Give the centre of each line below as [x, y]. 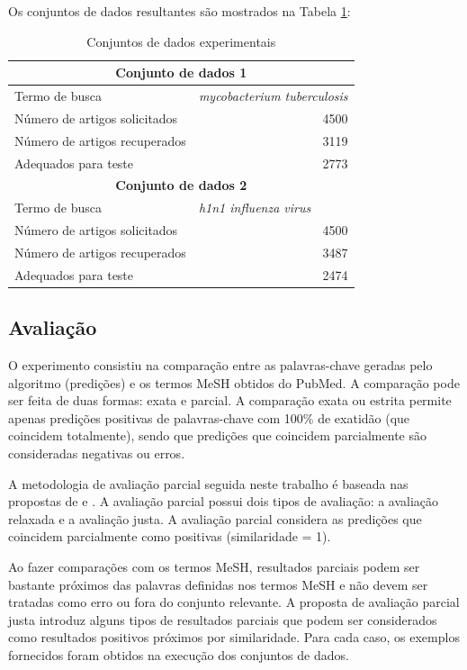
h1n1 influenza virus [255, 208]
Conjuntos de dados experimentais [181, 41]
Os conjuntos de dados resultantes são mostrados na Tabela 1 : [180, 11]
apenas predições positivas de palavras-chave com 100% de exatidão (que [209, 417]
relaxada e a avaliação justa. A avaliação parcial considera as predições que [215, 518]
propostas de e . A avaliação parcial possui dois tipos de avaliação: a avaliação [224, 501]
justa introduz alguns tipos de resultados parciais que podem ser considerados [223, 619]
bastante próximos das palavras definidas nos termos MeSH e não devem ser [218, 584]
